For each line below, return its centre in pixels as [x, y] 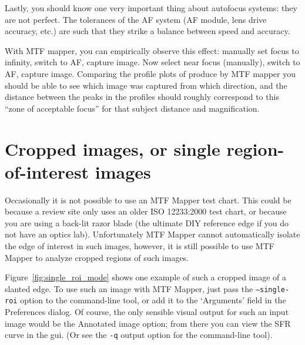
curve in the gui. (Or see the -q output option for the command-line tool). [139, 335]
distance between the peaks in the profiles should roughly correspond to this [142, 97]
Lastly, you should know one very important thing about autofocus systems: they [151, 8]
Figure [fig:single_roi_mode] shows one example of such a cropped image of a [145, 277]
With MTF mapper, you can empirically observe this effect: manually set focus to [152, 50]
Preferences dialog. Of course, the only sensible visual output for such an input [147, 312]
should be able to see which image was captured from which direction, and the [146, 85]
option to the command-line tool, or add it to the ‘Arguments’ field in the [153, 300]
